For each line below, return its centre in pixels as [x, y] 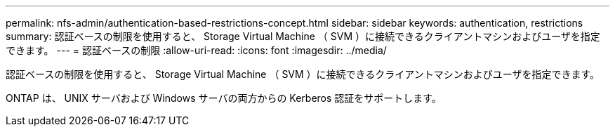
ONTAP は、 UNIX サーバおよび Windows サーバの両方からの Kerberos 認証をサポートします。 [224, 98]
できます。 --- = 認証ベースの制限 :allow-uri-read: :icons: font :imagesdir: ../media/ [196, 50]
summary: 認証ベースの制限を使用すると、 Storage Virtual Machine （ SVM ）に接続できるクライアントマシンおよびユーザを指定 [303, 36]
